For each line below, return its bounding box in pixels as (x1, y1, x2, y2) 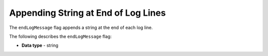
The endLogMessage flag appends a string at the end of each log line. (9, 25, 153, 30)
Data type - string (21, 42, 59, 49)
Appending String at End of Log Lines (9, 7, 166, 18)
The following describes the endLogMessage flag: (9, 33, 112, 39)
